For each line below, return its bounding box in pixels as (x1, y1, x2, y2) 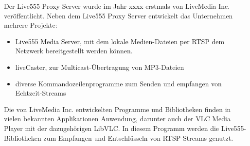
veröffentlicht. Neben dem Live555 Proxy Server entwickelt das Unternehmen (4, 10, 233, 20)
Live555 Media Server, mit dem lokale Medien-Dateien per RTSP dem (15, 36, 225, 46)
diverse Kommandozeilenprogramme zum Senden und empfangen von (15, 78, 222, 88)
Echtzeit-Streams (15, 88, 66, 98)
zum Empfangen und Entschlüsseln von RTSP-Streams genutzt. (43, 132, 233, 143)
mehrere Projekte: (4, 20, 57, 30)
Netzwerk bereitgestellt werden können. (15, 46, 133, 56)
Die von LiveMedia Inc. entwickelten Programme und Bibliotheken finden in (4, 104, 231, 114)
